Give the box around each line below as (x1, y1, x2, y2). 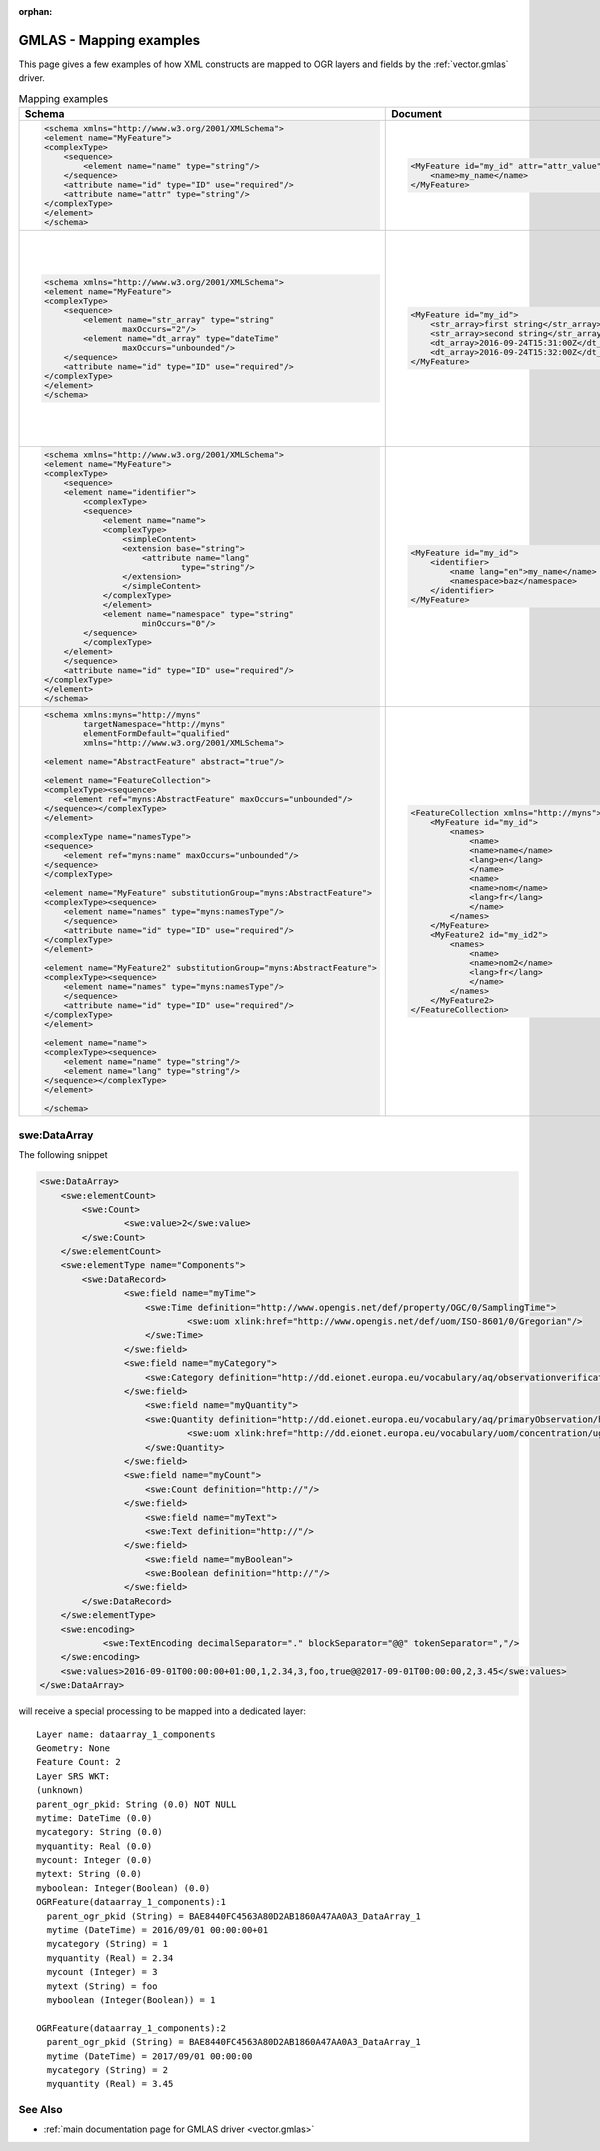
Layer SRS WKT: (36, 1770, 111, 1782)
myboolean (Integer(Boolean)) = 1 (46, 1995, 216, 2005)
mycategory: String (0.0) (36, 1826, 164, 1838)
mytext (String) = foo (46, 1980, 158, 1992)
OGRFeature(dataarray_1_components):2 (36, 2022, 227, 2034)
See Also (18, 2103, 63, 2117)
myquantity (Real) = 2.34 (46, 1952, 174, 1964)
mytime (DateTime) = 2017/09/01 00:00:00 (46, 2050, 253, 2062)
